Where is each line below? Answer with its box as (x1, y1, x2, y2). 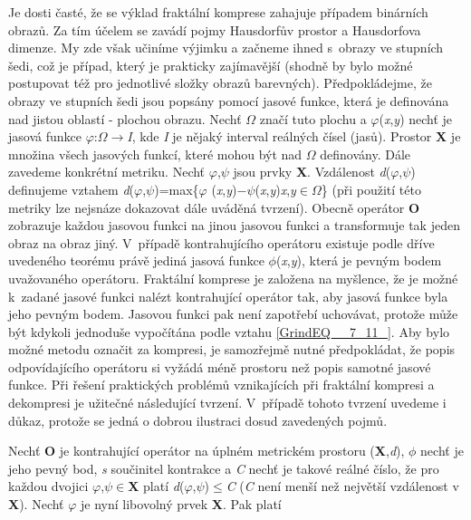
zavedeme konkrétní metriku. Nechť (8, 162, 206, 181)
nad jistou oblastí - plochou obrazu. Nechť (8, 109, 242, 128)
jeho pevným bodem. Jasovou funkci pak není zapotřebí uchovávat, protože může (8, 304, 458, 323)
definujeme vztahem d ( (8, 179, 134, 198)
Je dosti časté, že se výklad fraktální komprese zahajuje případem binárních (8, 3, 428, 21)
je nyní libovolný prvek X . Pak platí (81, 495, 282, 514)
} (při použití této (321, 179, 421, 198)
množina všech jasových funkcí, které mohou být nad (8, 144, 303, 163)
